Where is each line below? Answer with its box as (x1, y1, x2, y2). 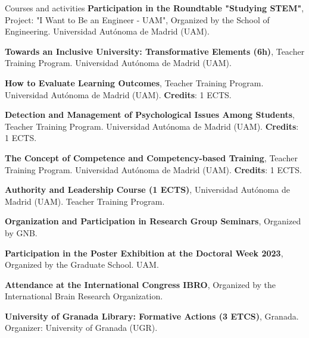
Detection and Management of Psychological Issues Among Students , (5, 108, 295, 121)
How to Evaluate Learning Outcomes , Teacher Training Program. (5, 76, 264, 89)
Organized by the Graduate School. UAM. (5, 258, 159, 271)
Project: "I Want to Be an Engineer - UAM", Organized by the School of (5, 13, 270, 26)
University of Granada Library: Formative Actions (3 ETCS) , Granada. (5, 309, 299, 322)
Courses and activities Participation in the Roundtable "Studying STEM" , (5, 2, 304, 14)
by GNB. (5, 226, 38, 239)
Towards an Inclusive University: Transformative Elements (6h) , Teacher (5, 45, 305, 57)
